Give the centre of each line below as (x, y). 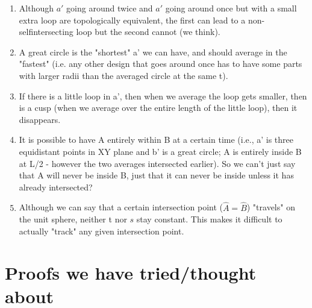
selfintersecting (46, 32)
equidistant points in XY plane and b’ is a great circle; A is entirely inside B (160, 151)
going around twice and (110, 8)
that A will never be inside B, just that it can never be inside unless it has (156, 175)
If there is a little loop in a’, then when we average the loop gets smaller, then (163, 96)
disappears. (40, 119)
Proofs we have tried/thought (131, 272)
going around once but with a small (231, 8)
